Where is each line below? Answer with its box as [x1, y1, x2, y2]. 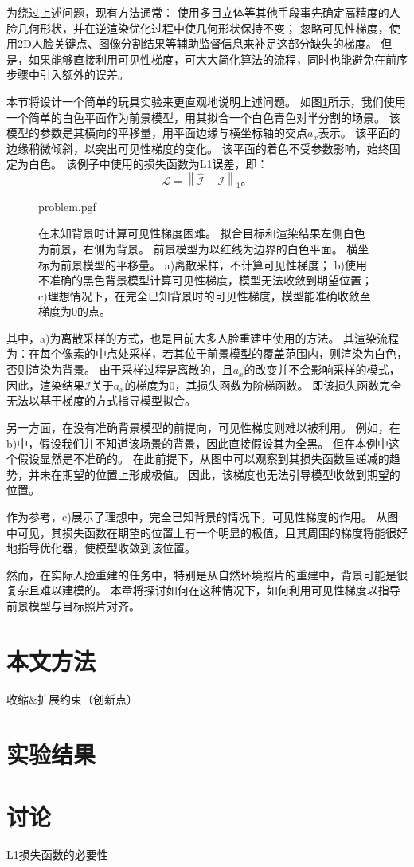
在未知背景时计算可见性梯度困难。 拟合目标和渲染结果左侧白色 [38, 225, 365, 241]
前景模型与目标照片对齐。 [6, 598, 140, 614]
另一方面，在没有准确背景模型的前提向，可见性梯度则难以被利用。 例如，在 [6, 419, 400, 436]
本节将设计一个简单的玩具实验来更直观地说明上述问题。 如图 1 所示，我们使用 [6, 92, 406, 109]
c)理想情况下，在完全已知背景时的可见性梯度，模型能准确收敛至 [38, 287, 371, 304]
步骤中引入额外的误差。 [6, 66, 129, 83]
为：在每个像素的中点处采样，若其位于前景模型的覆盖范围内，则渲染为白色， [6, 345, 408, 362]
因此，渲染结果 [6, 376, 84, 393]
